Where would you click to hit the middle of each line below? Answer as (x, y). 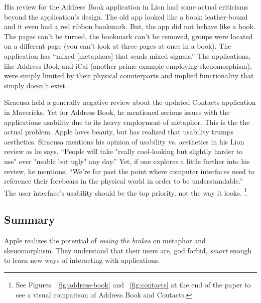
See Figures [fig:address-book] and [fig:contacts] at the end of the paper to (133, 284)
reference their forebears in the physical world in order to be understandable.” (124, 181)
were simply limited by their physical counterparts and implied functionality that (129, 75)
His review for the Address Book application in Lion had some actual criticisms (126, 7)
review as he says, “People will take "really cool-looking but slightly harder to (123, 151)
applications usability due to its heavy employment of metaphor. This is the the (127, 122)
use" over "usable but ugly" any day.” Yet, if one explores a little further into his (127, 161)
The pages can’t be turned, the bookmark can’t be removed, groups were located (128, 36)
